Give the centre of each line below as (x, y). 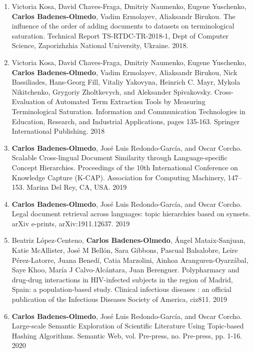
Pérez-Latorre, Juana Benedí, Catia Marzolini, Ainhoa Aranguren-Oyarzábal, (130, 260)
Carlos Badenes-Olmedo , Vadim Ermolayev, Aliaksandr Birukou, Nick (124, 72)
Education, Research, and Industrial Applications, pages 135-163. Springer (126, 121)
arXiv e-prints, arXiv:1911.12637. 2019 (71, 223)
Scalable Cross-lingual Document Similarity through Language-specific (119, 157)
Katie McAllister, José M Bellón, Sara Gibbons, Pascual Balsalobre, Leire (125, 250)
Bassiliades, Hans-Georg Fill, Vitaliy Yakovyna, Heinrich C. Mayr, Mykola (126, 82)
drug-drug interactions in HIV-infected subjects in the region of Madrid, (122, 279)
